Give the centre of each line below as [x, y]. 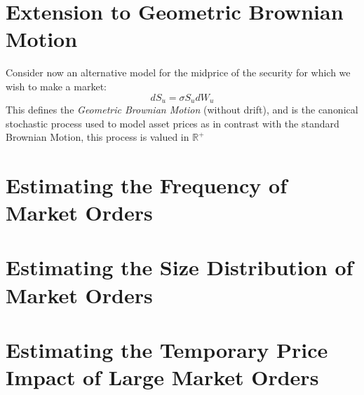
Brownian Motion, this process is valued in [97, 137]
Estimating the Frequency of [146, 185]
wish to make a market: [56, 86]
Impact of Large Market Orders [162, 377]
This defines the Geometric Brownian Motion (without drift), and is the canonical [182, 109]
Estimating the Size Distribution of [180, 267]
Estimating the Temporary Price [167, 350]
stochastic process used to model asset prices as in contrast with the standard [173, 123]
